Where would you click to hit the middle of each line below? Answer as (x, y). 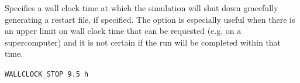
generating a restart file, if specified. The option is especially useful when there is (150, 19)
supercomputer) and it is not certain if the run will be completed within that (143, 42)
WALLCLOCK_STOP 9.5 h (47, 74)
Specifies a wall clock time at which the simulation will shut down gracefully (142, 8)
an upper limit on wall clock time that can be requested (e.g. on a (123, 31)
